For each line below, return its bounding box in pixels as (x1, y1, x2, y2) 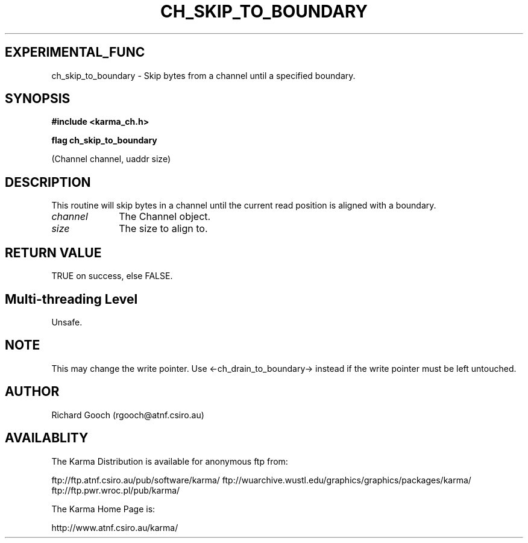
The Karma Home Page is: (51, 503, 156, 514)
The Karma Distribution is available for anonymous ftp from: (51, 456, 288, 466)
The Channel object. (119, 210, 211, 223)
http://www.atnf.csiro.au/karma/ (51, 522, 178, 533)
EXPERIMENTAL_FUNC (5, 45, 145, 60)
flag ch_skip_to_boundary (51, 135, 157, 146)
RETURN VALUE (5, 245, 102, 260)
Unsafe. (51, 316, 83, 327)
